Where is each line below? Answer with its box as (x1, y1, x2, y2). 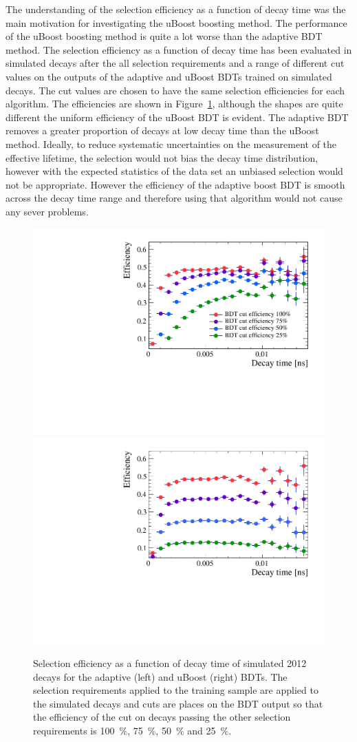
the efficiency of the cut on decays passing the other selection (33, 710, 291, 724)
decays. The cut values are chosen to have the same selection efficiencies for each (6, 83, 345, 97)
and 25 (187, 723, 216, 737)
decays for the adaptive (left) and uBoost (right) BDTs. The (33, 669, 288, 683)
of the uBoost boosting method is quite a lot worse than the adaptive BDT (6, 29, 323, 43)
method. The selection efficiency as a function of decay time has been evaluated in (6, 42, 352, 56)
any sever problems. (6, 204, 89, 218)
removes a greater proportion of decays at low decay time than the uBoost (6, 123, 319, 138)
